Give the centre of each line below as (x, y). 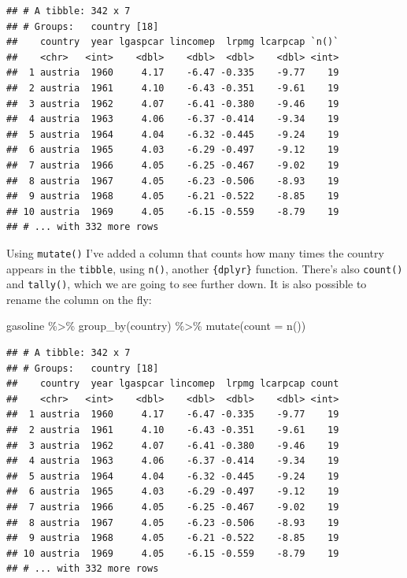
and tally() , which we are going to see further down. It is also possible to (187, 284)
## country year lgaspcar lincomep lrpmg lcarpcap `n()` (173, 42)
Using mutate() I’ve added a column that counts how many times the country (195, 252)
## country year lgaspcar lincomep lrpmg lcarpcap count (173, 384)
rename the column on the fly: (79, 299)
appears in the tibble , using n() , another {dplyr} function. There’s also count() (205, 268)
